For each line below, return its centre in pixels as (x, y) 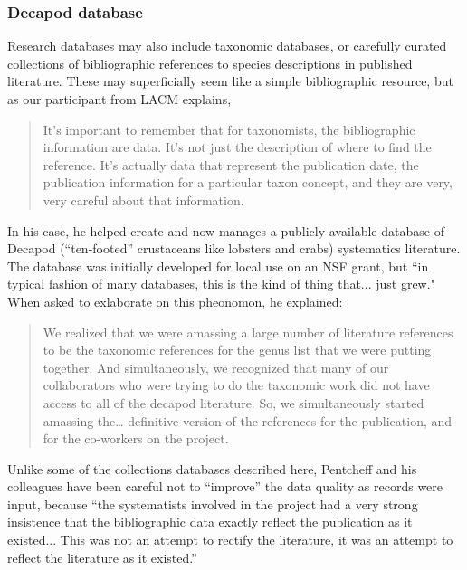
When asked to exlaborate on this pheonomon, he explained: (175, 301)
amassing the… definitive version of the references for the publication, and (248, 420)
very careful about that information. (143, 199)
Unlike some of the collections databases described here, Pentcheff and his (212, 468)
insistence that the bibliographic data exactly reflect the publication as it (210, 522)
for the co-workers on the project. (136, 438)
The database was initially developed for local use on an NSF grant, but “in (218, 266)
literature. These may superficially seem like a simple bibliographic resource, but (230, 81)
